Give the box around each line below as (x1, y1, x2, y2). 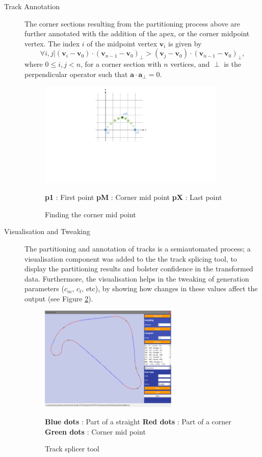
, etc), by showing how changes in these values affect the (82, 283, 258, 294)
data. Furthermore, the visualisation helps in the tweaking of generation (24, 273, 249, 284)
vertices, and (170, 59, 210, 69)
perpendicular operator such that (24, 68, 128, 79)
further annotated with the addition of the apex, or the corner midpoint (24, 28, 250, 39)
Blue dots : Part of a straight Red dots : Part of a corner (45, 416, 231, 427)
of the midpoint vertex (87, 38, 158, 48)
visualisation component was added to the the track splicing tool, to (24, 253, 237, 264)
